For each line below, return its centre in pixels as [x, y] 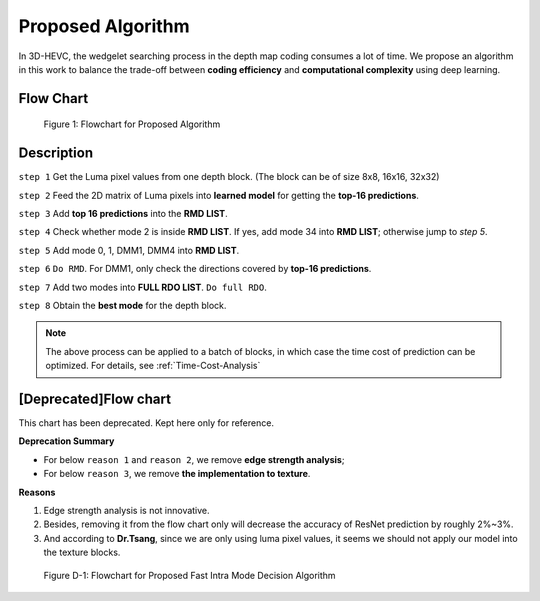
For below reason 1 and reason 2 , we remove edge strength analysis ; [194, 459]
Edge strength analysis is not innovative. [126, 511]
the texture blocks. [82, 552]
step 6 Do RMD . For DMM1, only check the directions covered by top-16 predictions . [195, 269]
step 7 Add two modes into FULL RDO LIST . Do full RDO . [142, 287]
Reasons [37, 492]
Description [56, 153]
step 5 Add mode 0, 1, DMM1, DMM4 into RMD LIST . [129, 250]
